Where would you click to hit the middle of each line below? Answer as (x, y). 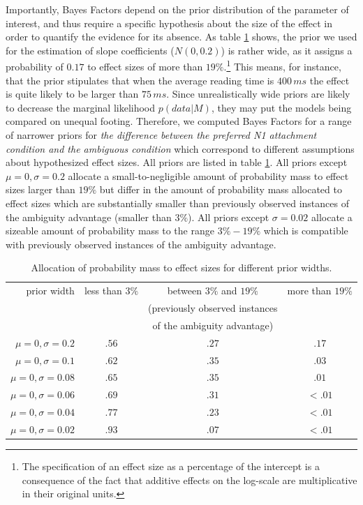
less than (103, 291)
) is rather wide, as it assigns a (287, 50)
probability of (35, 67)
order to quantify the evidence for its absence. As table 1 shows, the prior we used (181, 37)
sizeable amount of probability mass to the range (110, 231)
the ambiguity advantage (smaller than (89, 217)
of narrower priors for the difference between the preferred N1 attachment (161, 135)
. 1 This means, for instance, (282, 66)
